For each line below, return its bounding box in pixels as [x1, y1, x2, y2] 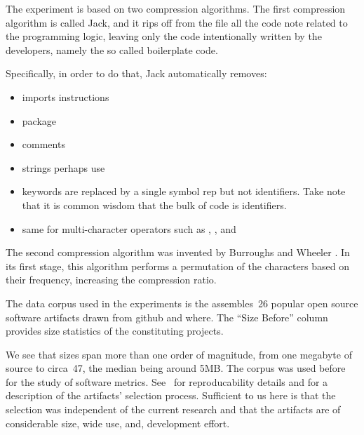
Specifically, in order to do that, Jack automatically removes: [6, 66, 267, 81]
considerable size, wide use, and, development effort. [6, 415, 230, 430]
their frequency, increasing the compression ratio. [6, 272, 217, 287]
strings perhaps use [22, 160, 105, 175]
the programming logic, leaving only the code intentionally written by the [6, 29, 322, 43]
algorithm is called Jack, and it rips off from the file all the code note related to [6, 15, 348, 29]
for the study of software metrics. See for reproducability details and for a [6, 374, 328, 389]
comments [22, 137, 65, 152]
